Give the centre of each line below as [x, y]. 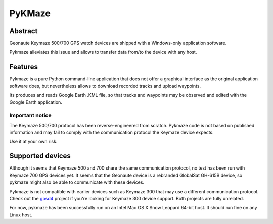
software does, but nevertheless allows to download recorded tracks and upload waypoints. [105, 86]
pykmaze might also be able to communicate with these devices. [77, 182]
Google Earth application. [36, 102]
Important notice [30, 115]
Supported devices [40, 156]
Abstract [24, 31]
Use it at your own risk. [33, 142]
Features [24, 67]
